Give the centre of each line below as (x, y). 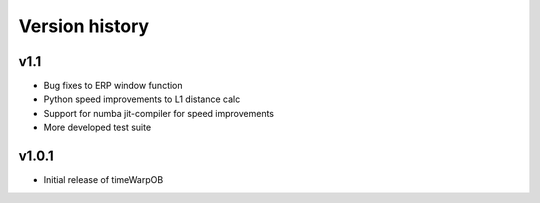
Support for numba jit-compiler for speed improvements (159, 113)
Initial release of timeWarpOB (103, 180)
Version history (84, 26)
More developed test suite (97, 127)
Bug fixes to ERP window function (113, 86)
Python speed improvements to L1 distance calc (142, 99)
